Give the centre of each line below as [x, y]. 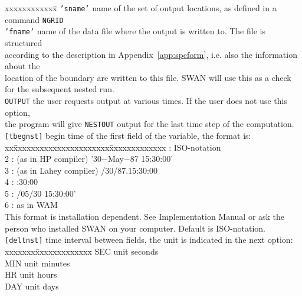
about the [22, 66]
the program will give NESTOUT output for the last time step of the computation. [150, 124]
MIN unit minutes [37, 263]
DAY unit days [32, 286]
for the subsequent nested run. [60, 89]
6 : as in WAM [31, 205]
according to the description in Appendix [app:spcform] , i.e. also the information [151, 54]
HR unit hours [31, 274]
